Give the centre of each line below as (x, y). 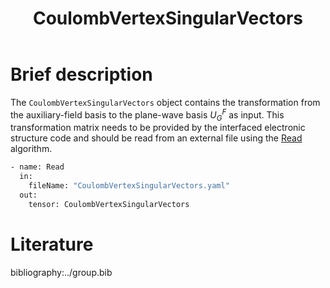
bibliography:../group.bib (61, 272)
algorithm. (31, 149)
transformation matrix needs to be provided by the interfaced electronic (158, 128)
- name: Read (37, 167)
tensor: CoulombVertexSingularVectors (109, 204)
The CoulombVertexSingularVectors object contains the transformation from (165, 102)
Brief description (81, 74)
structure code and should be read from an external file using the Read (156, 138)
